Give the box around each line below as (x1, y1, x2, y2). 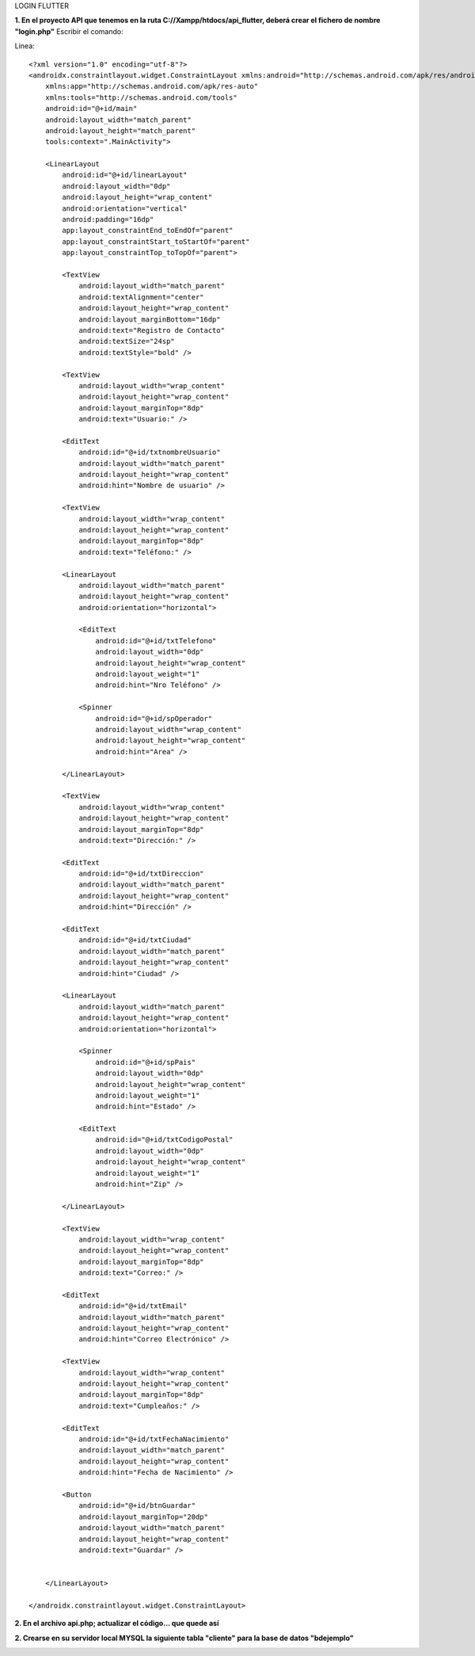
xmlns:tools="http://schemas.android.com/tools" (44, 93, 237, 102)
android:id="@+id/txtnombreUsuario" (78, 448, 221, 457)
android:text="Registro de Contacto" (78, 326, 226, 334)
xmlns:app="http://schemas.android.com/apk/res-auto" (44, 82, 259, 91)
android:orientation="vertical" (62, 204, 188, 213)
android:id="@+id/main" (44, 104, 138, 113)
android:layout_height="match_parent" (44, 126, 196, 135)
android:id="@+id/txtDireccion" (78, 869, 205, 879)
